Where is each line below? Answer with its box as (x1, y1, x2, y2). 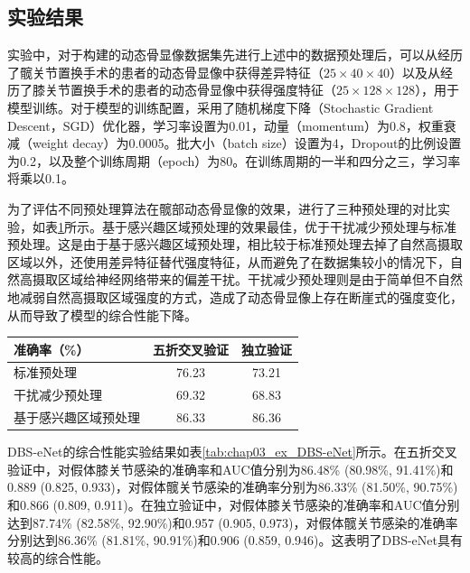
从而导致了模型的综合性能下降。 (7, 305, 197, 324)
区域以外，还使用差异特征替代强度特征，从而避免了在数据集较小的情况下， (7, 252, 450, 271)
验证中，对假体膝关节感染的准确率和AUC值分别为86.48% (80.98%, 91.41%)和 (7, 459, 454, 478)
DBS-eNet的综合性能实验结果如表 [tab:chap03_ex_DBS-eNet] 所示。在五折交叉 (7, 442, 457, 461)
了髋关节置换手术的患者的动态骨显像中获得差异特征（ (7, 62, 324, 81)
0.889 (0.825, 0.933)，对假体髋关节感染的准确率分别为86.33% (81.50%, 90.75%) (7, 477, 458, 496)
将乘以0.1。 (7, 169, 74, 188)
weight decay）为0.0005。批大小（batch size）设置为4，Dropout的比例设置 (32, 134, 462, 152)
